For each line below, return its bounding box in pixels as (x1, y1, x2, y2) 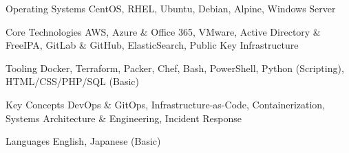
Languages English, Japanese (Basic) (6, 134, 161, 148)
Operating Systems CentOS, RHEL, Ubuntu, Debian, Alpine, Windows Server (6, 1, 336, 15)
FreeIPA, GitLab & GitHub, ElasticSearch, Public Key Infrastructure (6, 38, 299, 52)
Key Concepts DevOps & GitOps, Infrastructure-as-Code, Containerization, (6, 97, 326, 111)
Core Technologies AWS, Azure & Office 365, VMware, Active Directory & (6, 24, 321, 38)
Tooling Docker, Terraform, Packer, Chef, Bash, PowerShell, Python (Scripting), (6, 60, 344, 75)
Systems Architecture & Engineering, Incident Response (6, 110, 242, 125)
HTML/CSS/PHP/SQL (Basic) (6, 74, 139, 89)
